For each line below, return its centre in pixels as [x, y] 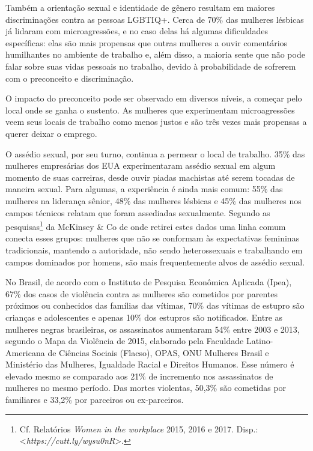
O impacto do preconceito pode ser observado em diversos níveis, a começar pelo [154, 98]
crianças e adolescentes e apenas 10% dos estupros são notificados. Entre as [144, 317]
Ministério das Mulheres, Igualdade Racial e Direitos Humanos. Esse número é [150, 364]
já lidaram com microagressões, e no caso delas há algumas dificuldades [137, 31]
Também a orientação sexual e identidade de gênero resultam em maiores [140, 7]
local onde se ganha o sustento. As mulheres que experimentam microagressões [150, 110]
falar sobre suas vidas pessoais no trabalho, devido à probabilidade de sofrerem [151, 66]
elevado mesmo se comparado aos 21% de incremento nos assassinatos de [139, 376]
